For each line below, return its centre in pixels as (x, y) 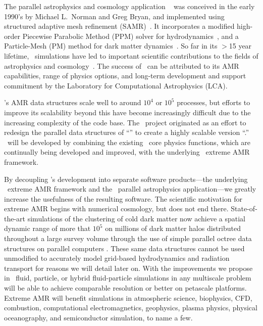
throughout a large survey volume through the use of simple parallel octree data (128, 238)
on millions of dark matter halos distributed (173, 228)
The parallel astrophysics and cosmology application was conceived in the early (129, 6)
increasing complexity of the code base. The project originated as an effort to (125, 122)
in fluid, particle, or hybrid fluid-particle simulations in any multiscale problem (128, 278)
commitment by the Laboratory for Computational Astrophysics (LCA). (116, 85)
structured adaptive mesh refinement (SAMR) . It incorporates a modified (119, 26)
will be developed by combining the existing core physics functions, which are (129, 142)
